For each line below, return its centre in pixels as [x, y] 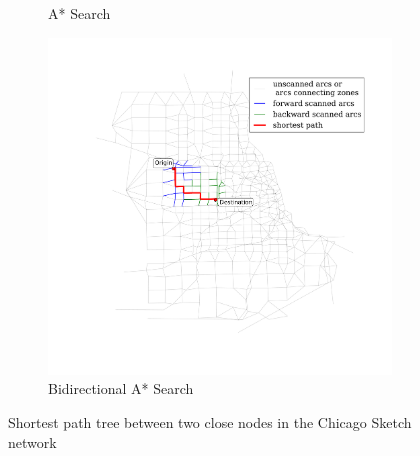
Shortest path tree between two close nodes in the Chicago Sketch [210, 422]
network [32, 441]
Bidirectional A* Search [121, 388]
